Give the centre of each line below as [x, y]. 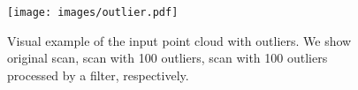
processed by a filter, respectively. [98, 75]
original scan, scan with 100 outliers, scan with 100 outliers [168, 58]
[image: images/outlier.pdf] [93, 12]
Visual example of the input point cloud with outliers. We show [179, 40]
